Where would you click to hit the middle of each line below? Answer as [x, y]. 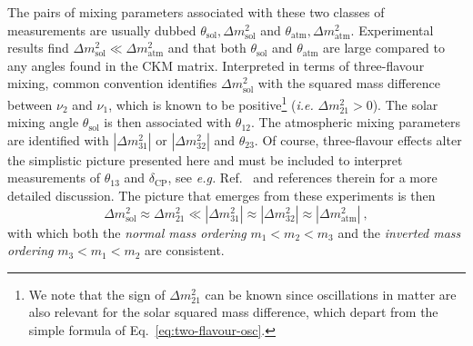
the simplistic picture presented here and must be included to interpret [205, 159]
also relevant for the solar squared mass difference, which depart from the [233, 312]
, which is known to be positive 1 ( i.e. [211, 103]
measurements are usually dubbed [102, 30]
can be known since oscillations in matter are [331, 294]
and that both [207, 48]
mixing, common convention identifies [112, 83]
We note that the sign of [97, 294]
